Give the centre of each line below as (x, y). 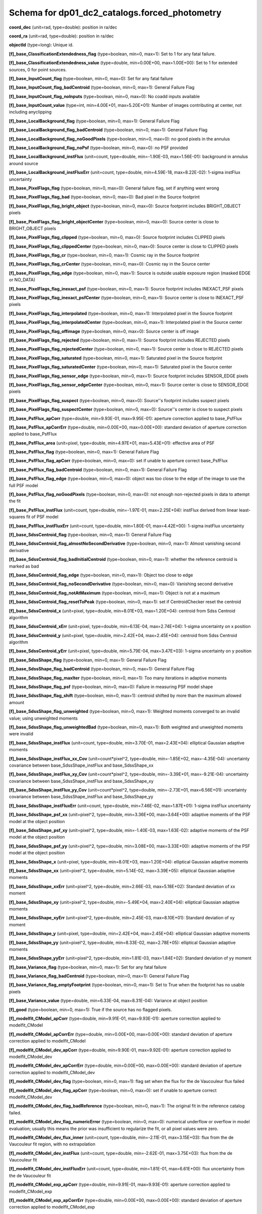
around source (24, 163)
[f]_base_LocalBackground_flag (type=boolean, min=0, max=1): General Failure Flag (94, 121)
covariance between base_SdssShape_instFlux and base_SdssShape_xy (81, 781)
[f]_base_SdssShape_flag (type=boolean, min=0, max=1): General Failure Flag (88, 660)
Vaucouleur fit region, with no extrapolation (52, 1144)
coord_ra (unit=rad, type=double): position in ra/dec (61, 36)
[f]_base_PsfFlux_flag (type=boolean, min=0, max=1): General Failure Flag (84, 452)
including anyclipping (30, 112)
